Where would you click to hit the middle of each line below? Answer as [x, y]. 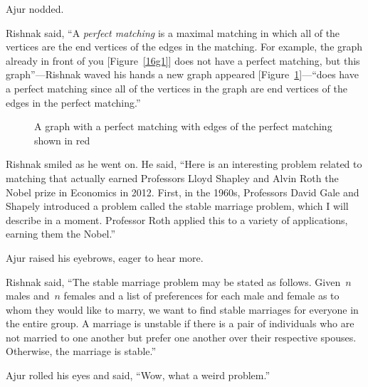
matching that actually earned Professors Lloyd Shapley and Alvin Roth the [172, 177]
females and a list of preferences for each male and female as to [201, 296]
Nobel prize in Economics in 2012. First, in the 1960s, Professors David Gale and [183, 192]
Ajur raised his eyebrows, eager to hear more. [105, 257]
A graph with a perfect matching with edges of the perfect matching [183, 126]
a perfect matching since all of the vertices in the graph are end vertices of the [177, 88]
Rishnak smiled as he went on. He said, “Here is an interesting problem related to [184, 164]
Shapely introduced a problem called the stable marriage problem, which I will [177, 206]
